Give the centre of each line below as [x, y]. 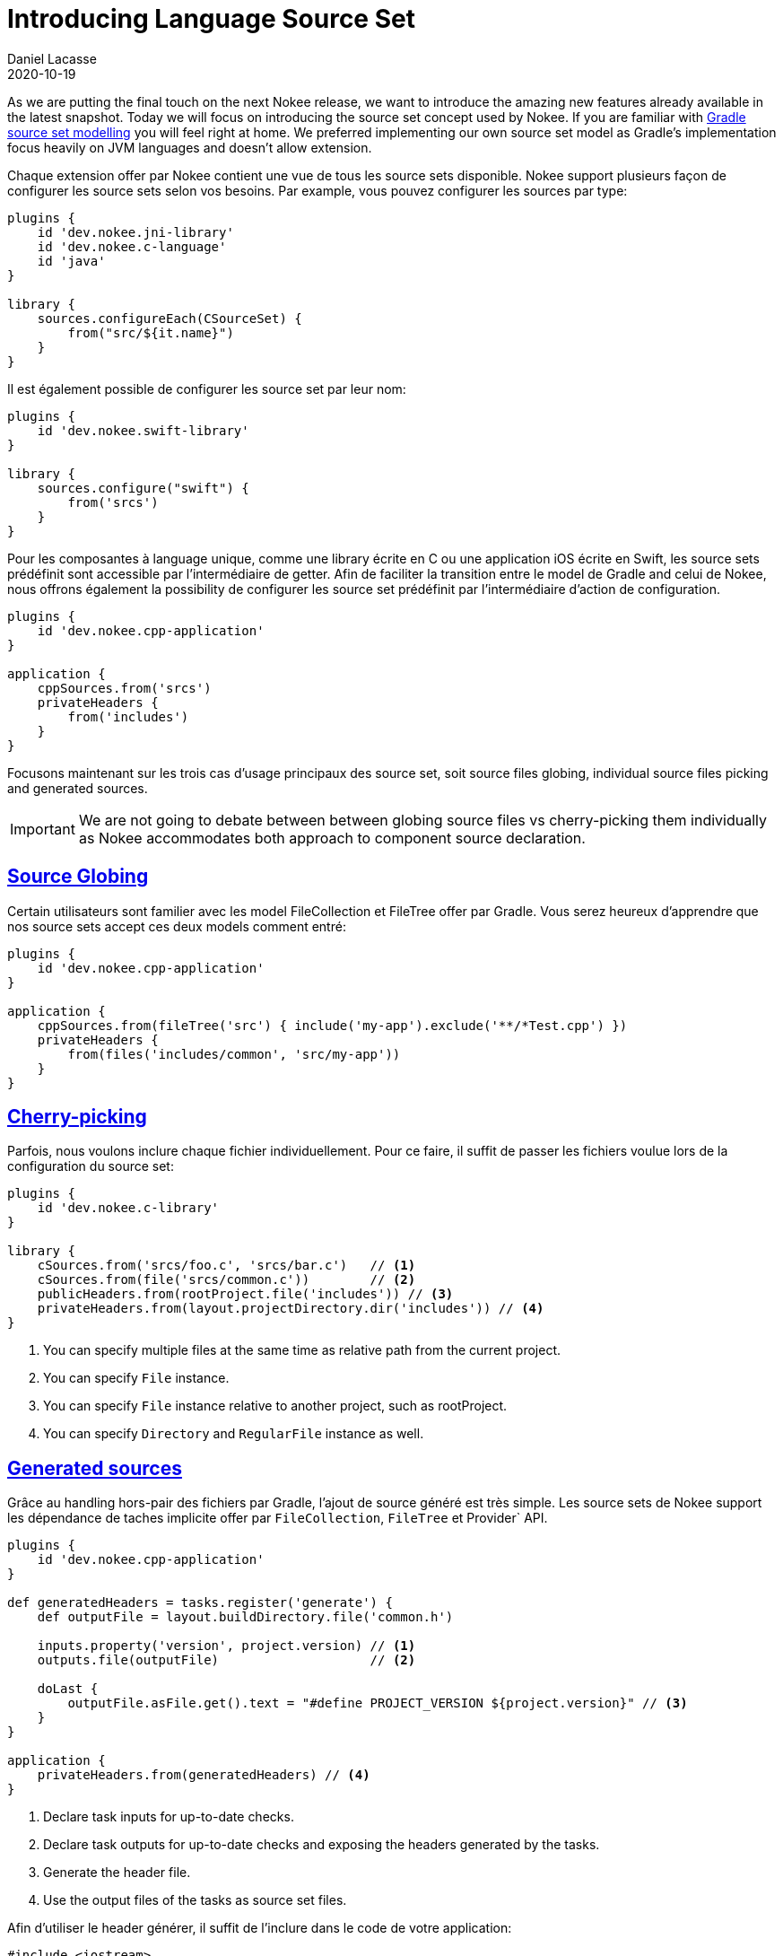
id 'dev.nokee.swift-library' [143, 430]
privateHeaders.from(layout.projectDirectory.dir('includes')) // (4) [291, 1309]
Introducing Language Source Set [211, 19]
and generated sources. [78, 788]
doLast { [68, 1689]
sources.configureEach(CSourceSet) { [170, 318]
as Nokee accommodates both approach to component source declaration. [332, 838]
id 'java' [71, 261]
